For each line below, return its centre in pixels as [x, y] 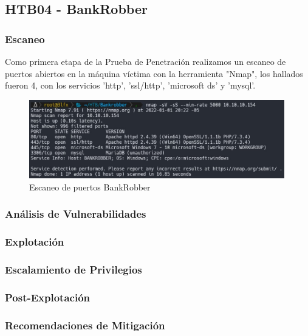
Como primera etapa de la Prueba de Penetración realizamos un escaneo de [145, 61]
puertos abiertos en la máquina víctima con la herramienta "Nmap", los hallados [154, 73]
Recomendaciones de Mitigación [85, 325]
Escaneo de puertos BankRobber [90, 186]
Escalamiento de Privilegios [74, 269]
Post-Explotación [48, 297]
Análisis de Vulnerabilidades [76, 214]
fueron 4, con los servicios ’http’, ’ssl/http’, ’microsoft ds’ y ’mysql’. [130, 85]
